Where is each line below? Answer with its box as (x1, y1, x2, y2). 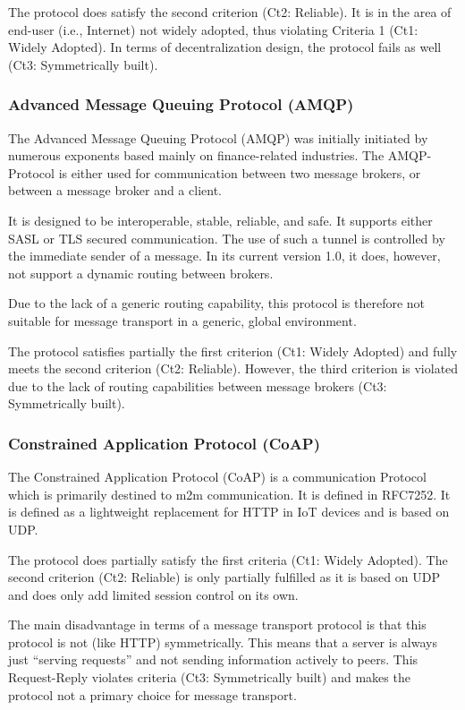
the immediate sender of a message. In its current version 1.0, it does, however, (8, 246, 441, 265)
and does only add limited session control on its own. (8, 585, 299, 603)
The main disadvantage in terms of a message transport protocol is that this (8, 615, 427, 634)
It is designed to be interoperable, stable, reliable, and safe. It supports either (8, 210, 433, 229)
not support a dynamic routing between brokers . (8, 263, 274, 282)
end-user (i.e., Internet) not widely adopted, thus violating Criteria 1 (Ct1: (8, 20, 418, 38)
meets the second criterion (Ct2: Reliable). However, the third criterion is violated (8, 359, 459, 378)
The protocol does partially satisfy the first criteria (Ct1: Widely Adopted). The (8, 550, 448, 569)
